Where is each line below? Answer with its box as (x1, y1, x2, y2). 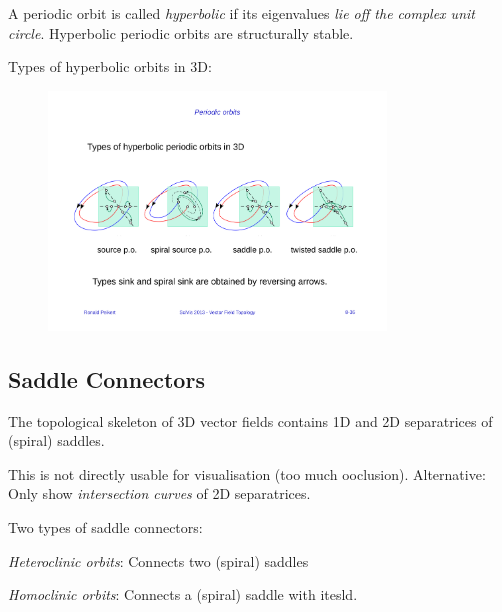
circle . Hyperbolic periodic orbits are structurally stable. (8, 22, 354, 43)
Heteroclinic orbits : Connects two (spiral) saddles (8, 550, 309, 571)
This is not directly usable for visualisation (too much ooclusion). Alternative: (8, 463, 486, 484)
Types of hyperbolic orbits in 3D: (8, 56, 212, 77)
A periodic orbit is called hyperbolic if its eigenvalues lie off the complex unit (8, 3, 475, 23)
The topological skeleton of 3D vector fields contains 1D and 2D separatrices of (8, 410, 493, 431)
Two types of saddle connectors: (8, 517, 203, 537)
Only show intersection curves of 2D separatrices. (8, 483, 311, 504)
